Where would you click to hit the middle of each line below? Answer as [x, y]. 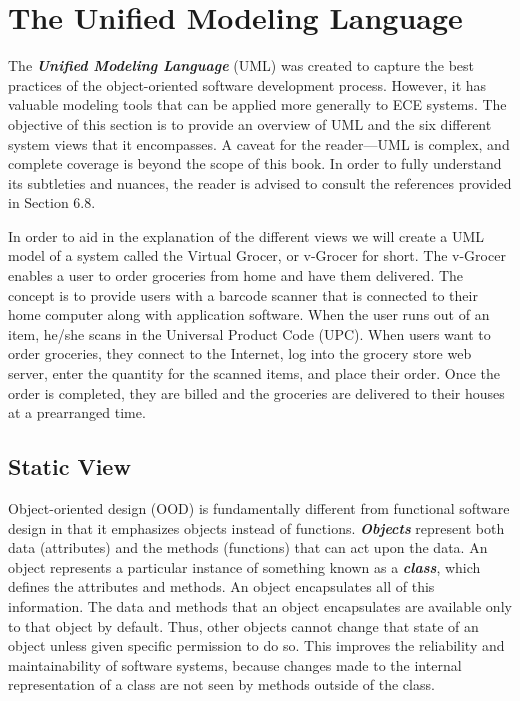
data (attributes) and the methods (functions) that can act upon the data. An [248, 547]
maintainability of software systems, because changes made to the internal [235, 664]
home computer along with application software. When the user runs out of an [249, 314]
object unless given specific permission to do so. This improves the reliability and [256, 645]
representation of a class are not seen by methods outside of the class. [221, 684]
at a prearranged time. [77, 412]
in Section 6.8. [52, 202]
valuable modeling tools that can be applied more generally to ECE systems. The [257, 104]
